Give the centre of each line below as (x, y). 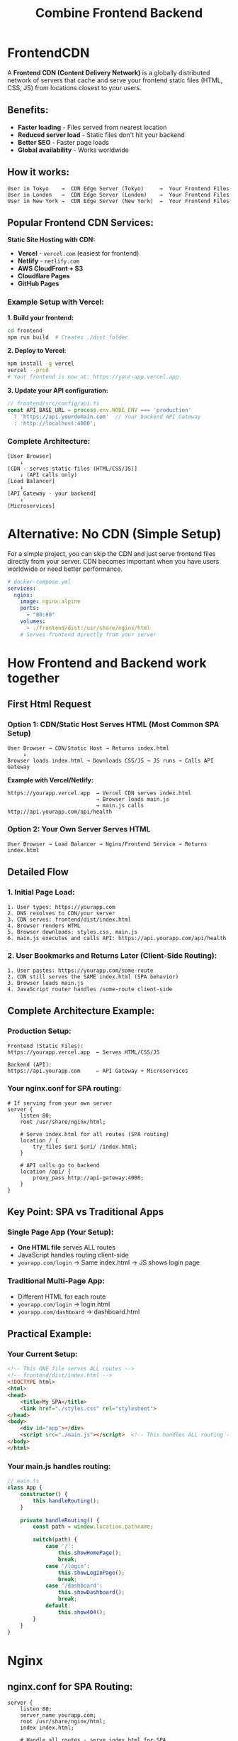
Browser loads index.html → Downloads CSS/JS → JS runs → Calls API (110, 760)
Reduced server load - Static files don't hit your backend (101, 135)
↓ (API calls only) (49, 475)
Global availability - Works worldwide (73, 150)
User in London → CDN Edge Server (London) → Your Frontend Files (119, 195)
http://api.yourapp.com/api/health (60, 812)
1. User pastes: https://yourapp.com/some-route (80, 971)
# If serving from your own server (60, 1103)
